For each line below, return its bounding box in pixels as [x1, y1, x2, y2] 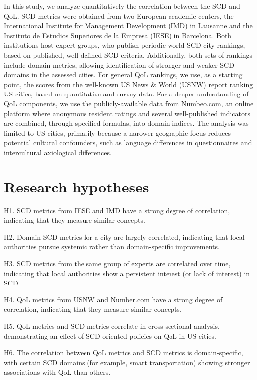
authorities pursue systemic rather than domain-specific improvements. [4, 241, 220, 252]
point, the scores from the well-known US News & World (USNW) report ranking [4, 79, 253, 89]
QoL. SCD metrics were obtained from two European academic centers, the [4, 10, 234, 21]
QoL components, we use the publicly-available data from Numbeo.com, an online [4, 98, 254, 108]
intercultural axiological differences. [4, 147, 112, 157]
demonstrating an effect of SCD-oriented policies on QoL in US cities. [4, 330, 216, 341]
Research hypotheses [4, 176, 149, 196]
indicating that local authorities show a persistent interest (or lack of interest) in [4, 268, 250, 278]
